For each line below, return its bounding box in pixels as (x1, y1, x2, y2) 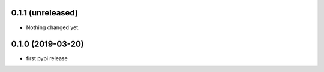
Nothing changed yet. (26, 24, 80, 31)
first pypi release (26, 55, 68, 62)
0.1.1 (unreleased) (11, 8, 78, 18)
